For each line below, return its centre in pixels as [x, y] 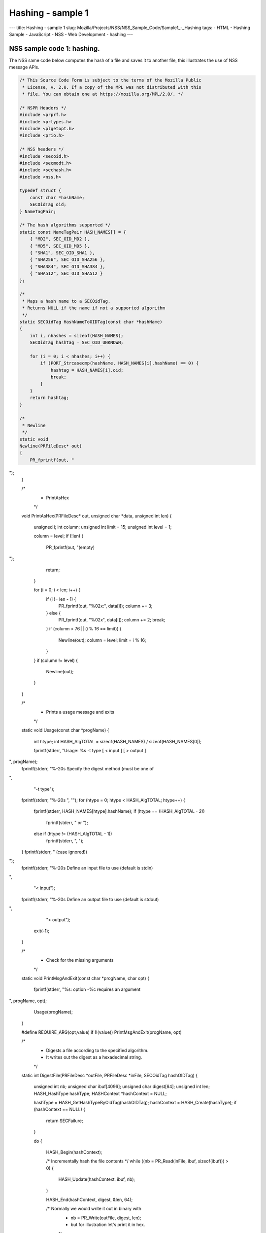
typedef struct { [40, 191]
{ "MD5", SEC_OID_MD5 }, [60, 246]
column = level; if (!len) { [59, 536]
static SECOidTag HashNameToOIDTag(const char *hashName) [91, 322]
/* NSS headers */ [42, 149]
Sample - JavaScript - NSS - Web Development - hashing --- [71, 34]
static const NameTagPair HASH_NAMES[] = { [73, 232]
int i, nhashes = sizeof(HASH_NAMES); [77, 336]
